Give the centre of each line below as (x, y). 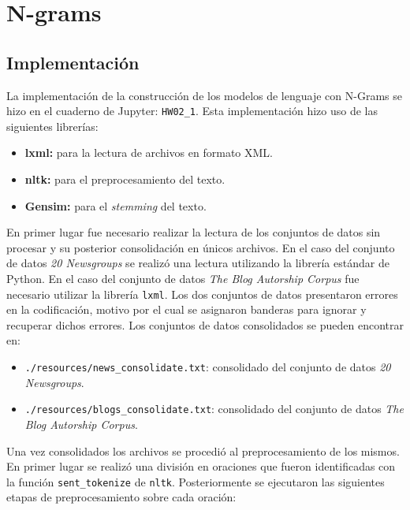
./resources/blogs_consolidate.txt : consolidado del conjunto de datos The (214, 409)
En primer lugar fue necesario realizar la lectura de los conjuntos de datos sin (194, 232)
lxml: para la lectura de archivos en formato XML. (149, 153)
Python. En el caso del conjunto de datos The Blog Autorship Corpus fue (183, 278)
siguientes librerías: (52, 126)
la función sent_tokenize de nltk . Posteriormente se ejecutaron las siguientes (196, 481)
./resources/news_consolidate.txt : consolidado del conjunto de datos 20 (208, 367)
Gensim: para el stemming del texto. (116, 205)
